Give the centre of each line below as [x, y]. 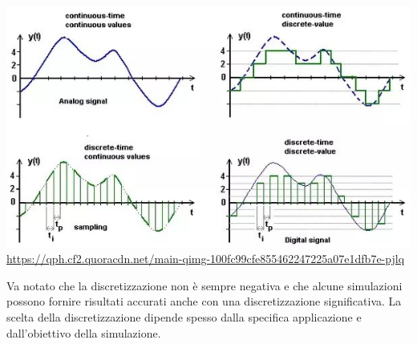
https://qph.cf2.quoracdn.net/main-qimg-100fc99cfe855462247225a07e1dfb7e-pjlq [206, 259]
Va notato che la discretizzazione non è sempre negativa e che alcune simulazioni [204, 285]
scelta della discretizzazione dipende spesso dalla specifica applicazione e [184, 316]
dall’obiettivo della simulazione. [84, 332]
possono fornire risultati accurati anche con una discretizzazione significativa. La [204, 301]
